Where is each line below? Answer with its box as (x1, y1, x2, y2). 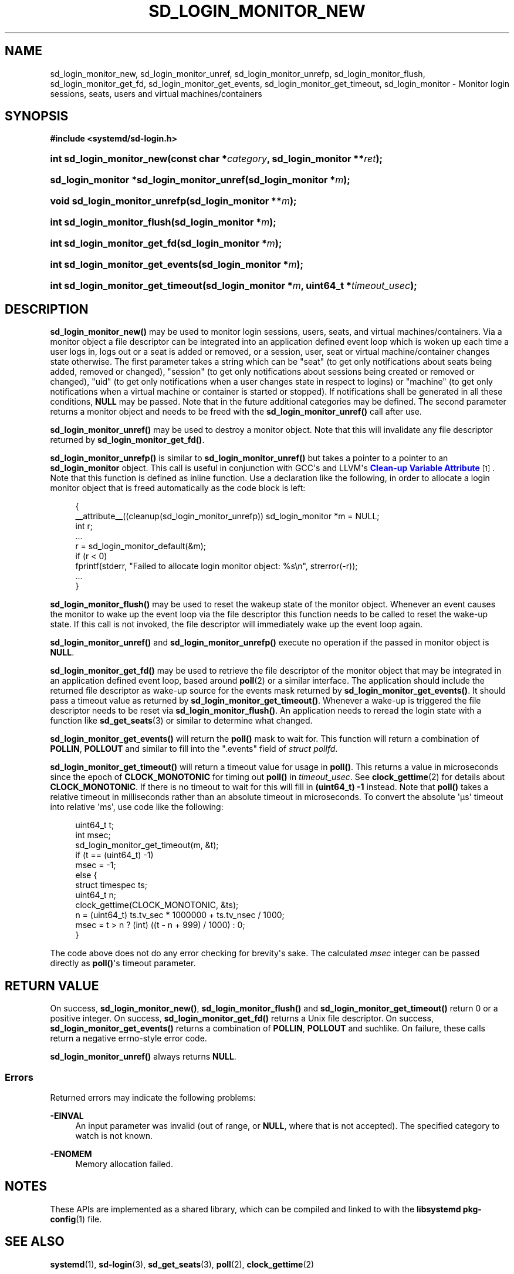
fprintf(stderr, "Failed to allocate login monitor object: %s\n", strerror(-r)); (75, 561, 358, 572)
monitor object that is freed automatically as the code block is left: (50, 483, 306, 493)
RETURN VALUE (5, 978, 99, 993)
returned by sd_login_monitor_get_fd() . (50, 435, 205, 445)
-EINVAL (50, 1110, 84, 1121)
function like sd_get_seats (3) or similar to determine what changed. (50, 715, 313, 726)
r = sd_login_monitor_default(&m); (75, 541, 207, 552)
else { (75, 870, 97, 880)
